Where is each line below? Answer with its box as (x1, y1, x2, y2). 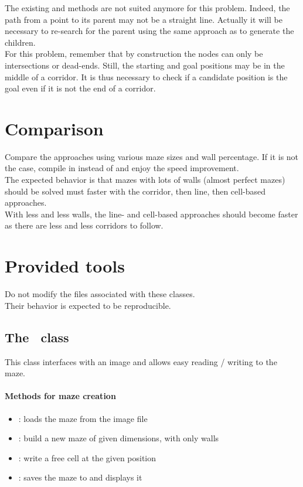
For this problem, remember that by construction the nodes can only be (5, 47, 263, 60)
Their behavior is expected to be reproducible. (5, 299, 171, 311)
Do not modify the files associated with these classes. (5, 288, 195, 300)
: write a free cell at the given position (18, 451, 156, 464)
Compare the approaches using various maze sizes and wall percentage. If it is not (5, 150, 299, 162)
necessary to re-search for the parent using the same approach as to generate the (5, 25, 294, 37)
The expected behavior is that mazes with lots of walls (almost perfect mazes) (5, 173, 285, 186)
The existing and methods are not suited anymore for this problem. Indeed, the (5, 2, 290, 13)
